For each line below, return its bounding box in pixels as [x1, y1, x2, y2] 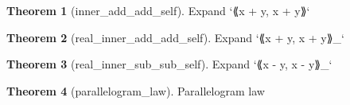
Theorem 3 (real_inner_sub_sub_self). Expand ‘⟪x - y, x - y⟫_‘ [6, 56, 332, 72]
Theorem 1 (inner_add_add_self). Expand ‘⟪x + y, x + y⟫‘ [6, 2, 310, 18]
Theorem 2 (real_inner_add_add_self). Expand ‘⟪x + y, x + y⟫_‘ [6, 29, 344, 45]
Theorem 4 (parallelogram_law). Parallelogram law [6, 82, 265, 99]
